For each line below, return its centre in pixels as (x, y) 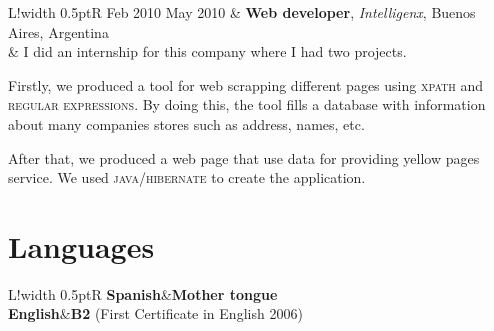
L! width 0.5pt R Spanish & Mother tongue (143, 293)
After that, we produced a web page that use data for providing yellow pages (244, 157)
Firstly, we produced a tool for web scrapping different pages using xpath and (246, 84)
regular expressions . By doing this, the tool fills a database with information (247, 104)
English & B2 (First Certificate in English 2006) (155, 313)
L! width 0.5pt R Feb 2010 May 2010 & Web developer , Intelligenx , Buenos (242, 12)
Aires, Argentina (58, 31)
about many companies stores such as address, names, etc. (186, 123)
